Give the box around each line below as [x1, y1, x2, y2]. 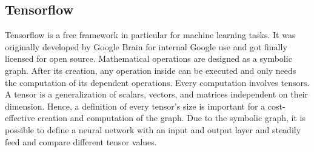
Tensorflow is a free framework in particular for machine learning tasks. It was [5, 28, 296, 41]
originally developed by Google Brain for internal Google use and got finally [5, 40, 287, 53]
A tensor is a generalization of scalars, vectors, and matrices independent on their [5, 88, 309, 101]
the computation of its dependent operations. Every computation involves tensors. [5, 76, 310, 88]
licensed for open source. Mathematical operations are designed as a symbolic [5, 52, 292, 65]
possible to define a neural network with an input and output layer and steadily [5, 123, 301, 136]
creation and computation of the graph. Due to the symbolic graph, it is [38, 111, 306, 124]
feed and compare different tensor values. [5, 135, 157, 148]
